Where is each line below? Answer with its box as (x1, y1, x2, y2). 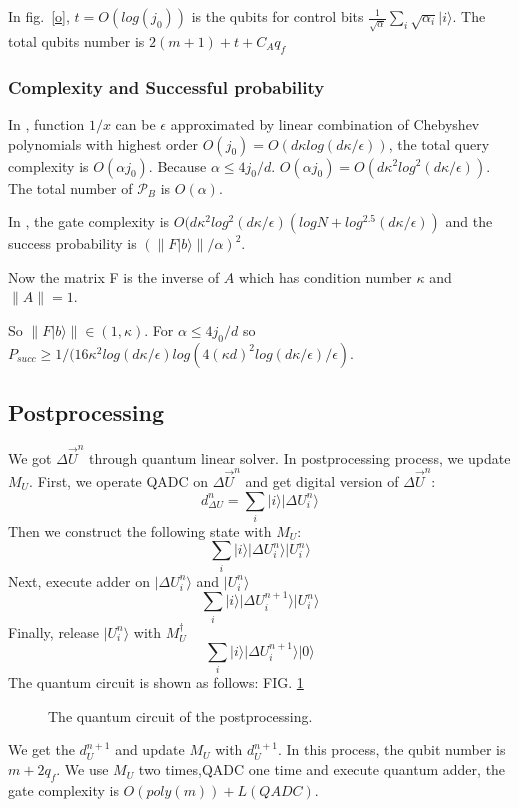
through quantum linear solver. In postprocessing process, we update (89, 447, 511, 468)
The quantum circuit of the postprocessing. (48, 705, 313, 726)
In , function (8, 113, 85, 134)
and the (445, 211, 493, 232)
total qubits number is (8, 30, 145, 51)
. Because (148, 155, 207, 176)
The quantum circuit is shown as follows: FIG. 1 (8, 672, 304, 693)
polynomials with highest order (8, 133, 199, 154)
